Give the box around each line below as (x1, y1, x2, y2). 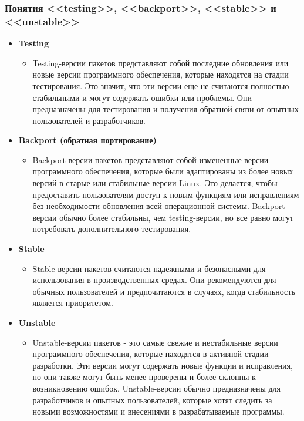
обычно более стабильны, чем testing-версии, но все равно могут (59, 211, 293, 223)
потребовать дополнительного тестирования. (32, 223, 191, 235)
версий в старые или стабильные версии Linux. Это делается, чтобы (32, 177, 278, 189)
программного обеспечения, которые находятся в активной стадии (32, 348, 269, 360)
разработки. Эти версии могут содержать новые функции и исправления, (32, 359, 293, 371)
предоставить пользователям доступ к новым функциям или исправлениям (32, 188, 299, 200)
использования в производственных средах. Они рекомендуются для (32, 274, 276, 286)
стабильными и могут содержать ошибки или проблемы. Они (32, 91, 252, 103)
